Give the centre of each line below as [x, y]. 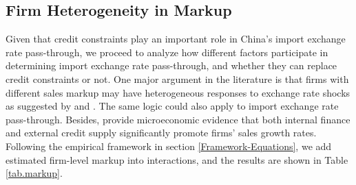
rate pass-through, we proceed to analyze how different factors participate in [167, 52]
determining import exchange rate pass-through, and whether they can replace [171, 65]
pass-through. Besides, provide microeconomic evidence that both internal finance [178, 119]
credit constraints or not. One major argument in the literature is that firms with [177, 78]
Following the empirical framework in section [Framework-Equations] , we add [169, 146]
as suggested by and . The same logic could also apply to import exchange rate [172, 106]
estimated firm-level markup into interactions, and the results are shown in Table [177, 159]
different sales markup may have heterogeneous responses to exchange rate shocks [178, 92]
